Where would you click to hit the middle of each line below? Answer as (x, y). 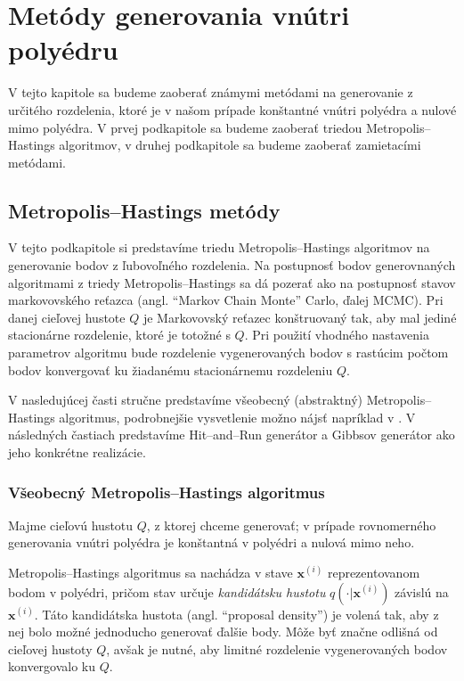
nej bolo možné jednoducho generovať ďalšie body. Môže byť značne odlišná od (223, 632)
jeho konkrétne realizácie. (77, 452)
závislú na (422, 591)
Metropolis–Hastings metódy (144, 210)
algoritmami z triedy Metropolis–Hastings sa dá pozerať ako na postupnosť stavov (232, 282)
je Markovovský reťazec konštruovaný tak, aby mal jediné (300, 317)
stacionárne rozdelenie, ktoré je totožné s (119, 335)
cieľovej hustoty (50, 648)
